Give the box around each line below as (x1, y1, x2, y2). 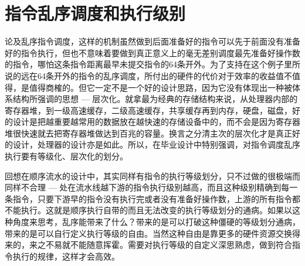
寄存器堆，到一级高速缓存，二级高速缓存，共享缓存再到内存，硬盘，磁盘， (5, 104, 292, 116)
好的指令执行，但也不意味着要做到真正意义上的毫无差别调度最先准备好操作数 (5, 46, 300, 59)
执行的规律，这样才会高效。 (12, 250, 120, 262)
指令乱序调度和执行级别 (5, 1, 186, 25)
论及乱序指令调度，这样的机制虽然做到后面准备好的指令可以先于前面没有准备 (5, 35, 300, 47)
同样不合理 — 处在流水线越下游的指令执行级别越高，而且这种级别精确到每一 (5, 181, 298, 193)
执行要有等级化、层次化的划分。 (5, 150, 128, 162)
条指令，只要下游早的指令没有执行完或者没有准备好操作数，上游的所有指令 (5, 192, 292, 204)
